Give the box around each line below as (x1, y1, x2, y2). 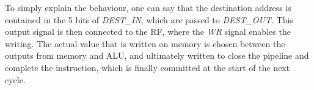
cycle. (5, 73, 26, 86)
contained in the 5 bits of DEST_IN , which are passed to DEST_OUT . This (5, 13, 293, 26)
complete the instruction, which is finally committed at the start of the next (5, 61, 290, 73)
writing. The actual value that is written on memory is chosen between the (5, 37, 285, 50)
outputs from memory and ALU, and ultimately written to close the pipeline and (5, 49, 309, 62)
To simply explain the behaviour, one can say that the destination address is (5, 1, 291, 13)
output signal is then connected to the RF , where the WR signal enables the (5, 25, 291, 38)
